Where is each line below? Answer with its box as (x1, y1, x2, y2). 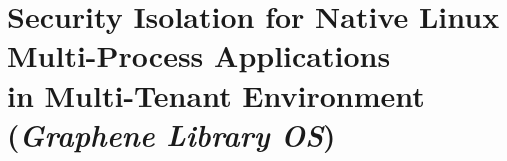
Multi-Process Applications (7, 35, 391, 76)
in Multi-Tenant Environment (7, 74, 425, 115)
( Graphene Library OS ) (7, 113, 336, 155)
